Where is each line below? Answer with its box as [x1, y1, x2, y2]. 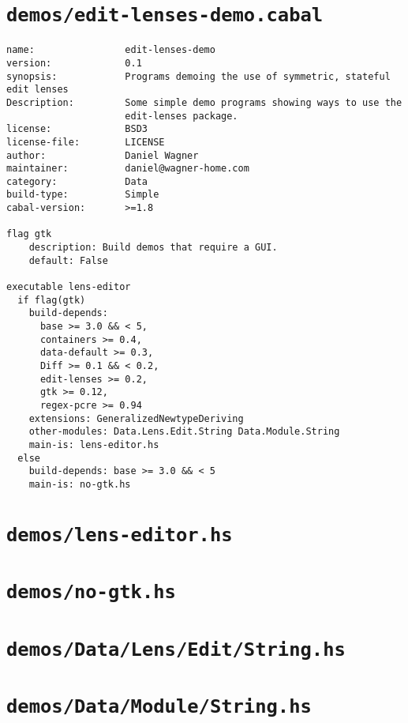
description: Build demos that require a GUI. [28, 242, 278, 254]
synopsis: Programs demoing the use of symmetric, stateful [6, 70, 391, 82]
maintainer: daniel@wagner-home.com [6, 163, 249, 175]
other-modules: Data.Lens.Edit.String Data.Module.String [28, 426, 340, 438]
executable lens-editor [6, 281, 131, 293]
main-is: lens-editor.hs [28, 439, 159, 450]
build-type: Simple [6, 189, 159, 201]
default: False [28, 254, 108, 266]
